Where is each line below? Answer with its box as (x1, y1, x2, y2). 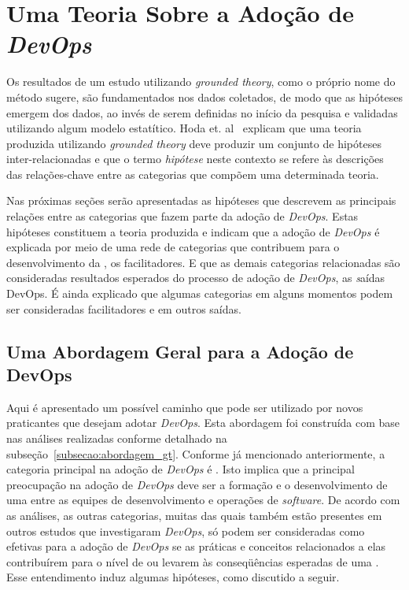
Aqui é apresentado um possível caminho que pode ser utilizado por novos (6, 399, 363, 415)
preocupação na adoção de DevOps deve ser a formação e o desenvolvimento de (6, 476, 388, 492)
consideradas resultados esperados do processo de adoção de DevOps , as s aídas (6, 269, 385, 286)
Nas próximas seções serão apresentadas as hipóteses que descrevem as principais (6, 192, 396, 209)
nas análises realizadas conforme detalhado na (6, 430, 227, 446)
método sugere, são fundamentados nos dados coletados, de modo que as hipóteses (6, 88, 403, 105)
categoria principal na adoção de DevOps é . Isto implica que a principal (6, 461, 355, 477)
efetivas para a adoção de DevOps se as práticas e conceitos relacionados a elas (6, 538, 386, 555)
